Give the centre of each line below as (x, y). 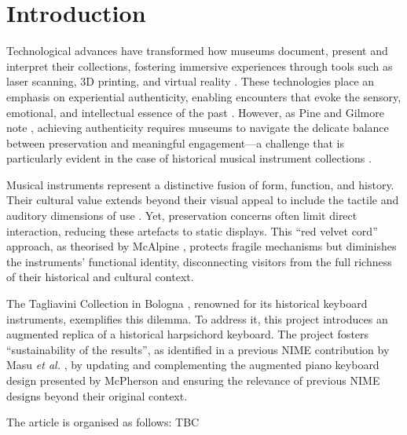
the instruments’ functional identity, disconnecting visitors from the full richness (199, 261)
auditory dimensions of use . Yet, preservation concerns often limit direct (182, 216)
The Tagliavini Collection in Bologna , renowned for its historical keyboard (187, 303)
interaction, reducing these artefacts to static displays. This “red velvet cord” (192, 230)
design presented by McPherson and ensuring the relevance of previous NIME (193, 380)
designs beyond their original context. (97, 395)
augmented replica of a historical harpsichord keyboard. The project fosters (188, 334)
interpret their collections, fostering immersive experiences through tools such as (200, 66)
